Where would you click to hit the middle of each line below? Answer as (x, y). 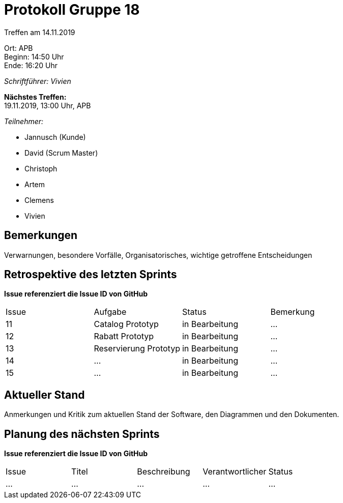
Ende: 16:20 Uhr (31, 65)
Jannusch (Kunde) (55, 137)
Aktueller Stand (45, 395)
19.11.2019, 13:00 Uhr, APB (48, 105)
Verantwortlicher (235, 472)
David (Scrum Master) (61, 153)
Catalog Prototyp (126, 324)
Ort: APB (19, 48)
